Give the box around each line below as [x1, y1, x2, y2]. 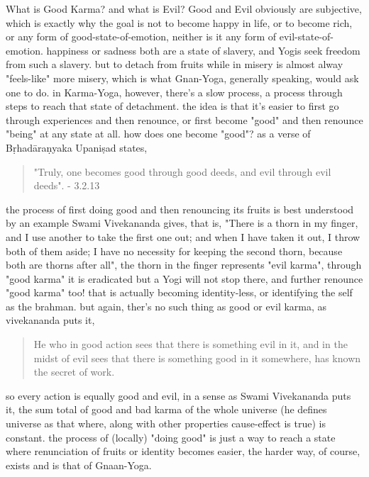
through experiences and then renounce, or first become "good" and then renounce [6, 112, 363, 127]
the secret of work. [33, 364, 115, 379]
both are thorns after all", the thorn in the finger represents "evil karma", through [6, 257, 362, 272]
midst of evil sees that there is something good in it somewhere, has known [33, 350, 361, 365]
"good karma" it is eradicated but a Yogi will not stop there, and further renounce [6, 271, 363, 286]
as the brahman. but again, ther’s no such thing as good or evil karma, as [6, 298, 327, 313]
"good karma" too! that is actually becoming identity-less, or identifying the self [6, 285, 353, 300]
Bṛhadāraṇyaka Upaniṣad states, [6, 140, 148, 155]
